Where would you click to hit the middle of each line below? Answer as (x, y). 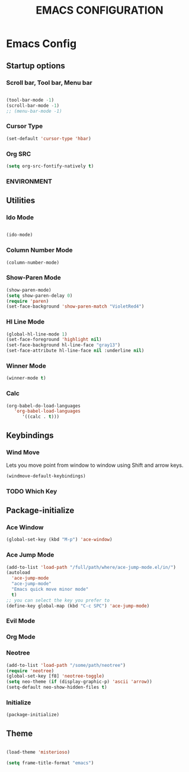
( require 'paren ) (28, 301)
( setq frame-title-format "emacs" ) (50, 763)
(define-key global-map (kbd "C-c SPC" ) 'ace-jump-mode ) (78, 606)
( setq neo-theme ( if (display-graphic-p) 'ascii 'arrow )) (79, 682)
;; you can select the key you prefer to (58, 600)
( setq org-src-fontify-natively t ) (50, 166)
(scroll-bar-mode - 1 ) (33, 105)
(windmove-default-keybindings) (46, 476)
